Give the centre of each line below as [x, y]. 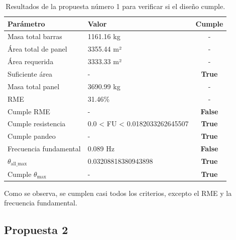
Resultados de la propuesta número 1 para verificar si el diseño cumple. [115, 6]
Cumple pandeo [32, 136]
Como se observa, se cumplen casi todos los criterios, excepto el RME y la [118, 193]
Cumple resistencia [37, 124]
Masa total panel [34, 86]
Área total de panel [37, 49]
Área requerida [31, 61]
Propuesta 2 [36, 230]
